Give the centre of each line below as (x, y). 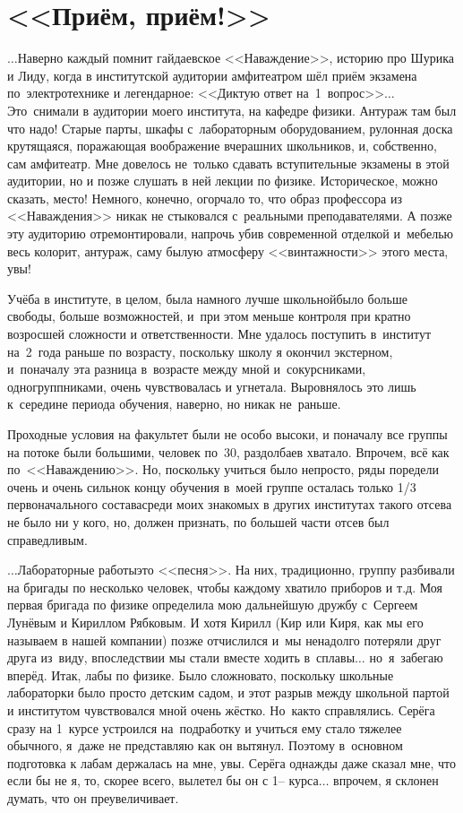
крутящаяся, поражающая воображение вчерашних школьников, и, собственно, (222, 146)
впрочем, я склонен (386, 780)
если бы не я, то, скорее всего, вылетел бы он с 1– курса (163, 780)
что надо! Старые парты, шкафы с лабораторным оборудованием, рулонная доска (230, 128)
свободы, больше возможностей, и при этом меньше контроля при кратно (209, 316)
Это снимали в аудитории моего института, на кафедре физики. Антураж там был (232, 110)
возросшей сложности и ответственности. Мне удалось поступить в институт (219, 334)
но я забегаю (406, 657)
